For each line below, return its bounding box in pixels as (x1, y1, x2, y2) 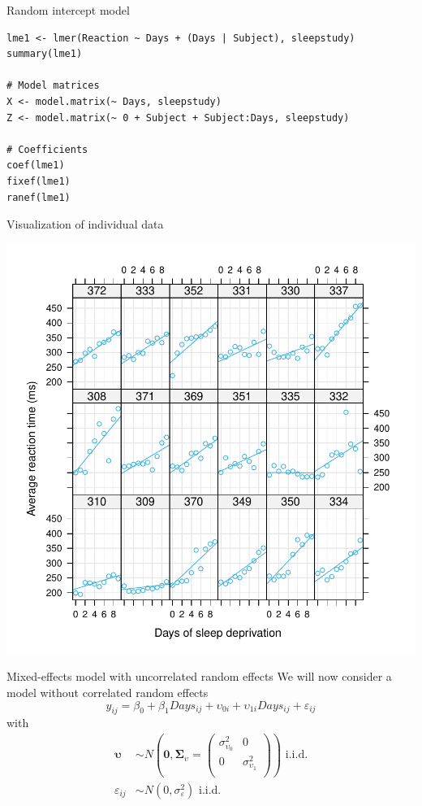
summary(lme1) (6, 48, 83, 60)
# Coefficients (6, 143, 88, 155)
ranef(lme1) (6, 191, 71, 203)
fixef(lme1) (6, 175, 71, 187)
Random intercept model (6, 2, 130, 18)
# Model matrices (6, 80, 100, 92)
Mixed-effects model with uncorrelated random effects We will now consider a (6, 668, 392, 685)
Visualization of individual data (6, 216, 164, 233)
